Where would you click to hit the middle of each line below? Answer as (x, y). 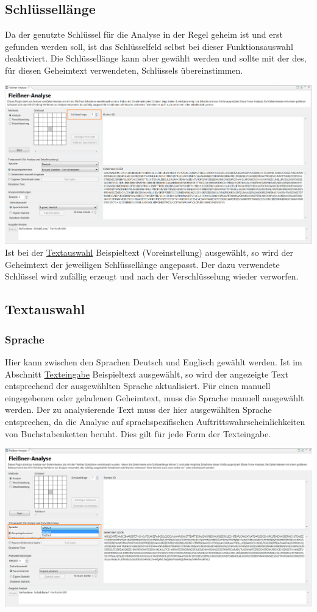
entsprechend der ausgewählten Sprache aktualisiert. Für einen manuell (138, 386)
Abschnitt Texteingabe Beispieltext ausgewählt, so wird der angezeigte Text (147, 374)
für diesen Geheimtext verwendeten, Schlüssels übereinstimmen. (124, 70)
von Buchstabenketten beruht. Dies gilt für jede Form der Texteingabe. (138, 433)
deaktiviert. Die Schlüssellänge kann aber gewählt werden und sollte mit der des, (156, 58)
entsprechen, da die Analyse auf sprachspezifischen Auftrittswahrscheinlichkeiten (155, 422)
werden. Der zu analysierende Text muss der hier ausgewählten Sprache (138, 410)
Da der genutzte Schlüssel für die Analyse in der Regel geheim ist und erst (144, 34)
